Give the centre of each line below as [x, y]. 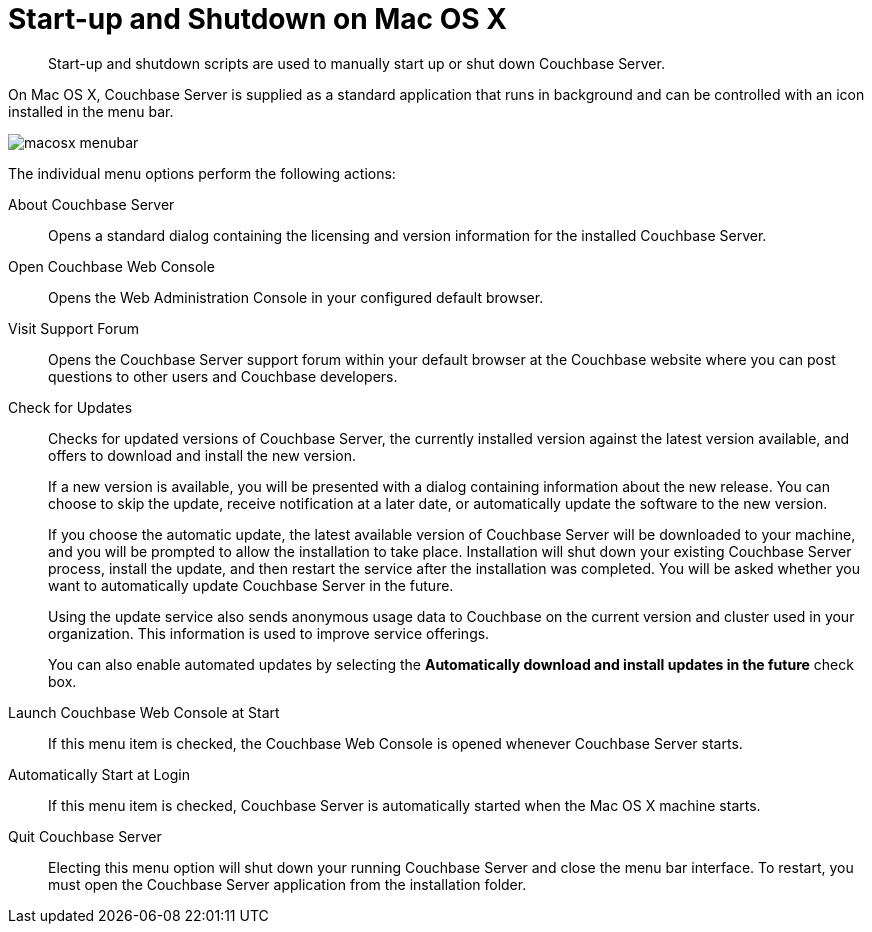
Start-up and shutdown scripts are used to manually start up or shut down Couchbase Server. [356, 63]
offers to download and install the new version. [202, 455]
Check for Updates [70, 407]
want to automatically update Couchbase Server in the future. [251, 585]
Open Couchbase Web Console [111, 266]
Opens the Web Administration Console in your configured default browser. [296, 297]
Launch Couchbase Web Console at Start [144, 712]
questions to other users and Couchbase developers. [223, 376]
